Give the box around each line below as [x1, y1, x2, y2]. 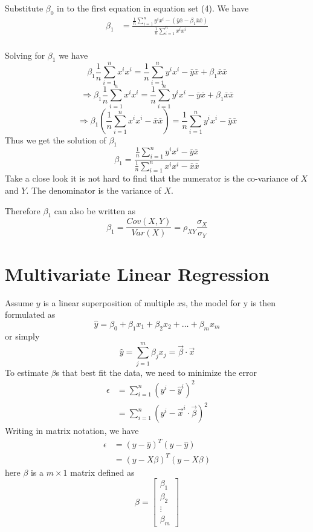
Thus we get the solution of [5, 133, 106, 146]
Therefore [5, 204, 40, 217]
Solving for [5, 48, 45, 61]
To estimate [5, 366, 49, 378]
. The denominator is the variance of [26, 184, 161, 197]
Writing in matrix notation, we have [5, 424, 139, 437]
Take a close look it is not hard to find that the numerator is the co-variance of [5, 172, 298, 185]
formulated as [5, 308, 56, 321]
